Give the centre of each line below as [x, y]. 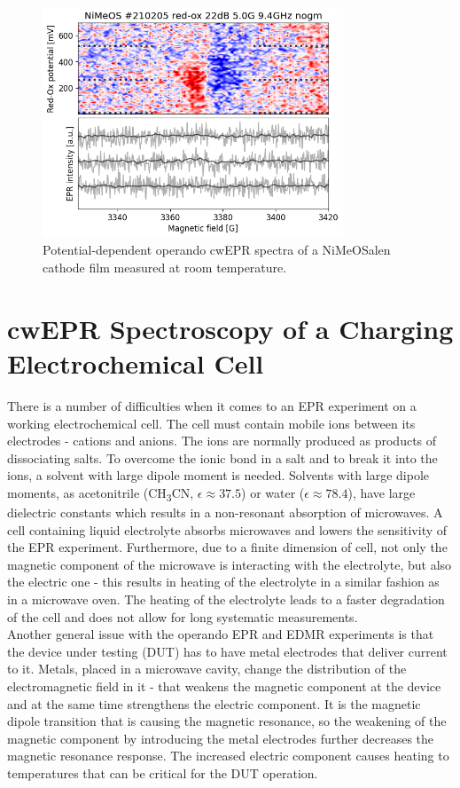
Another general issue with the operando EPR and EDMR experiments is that [221, 634]
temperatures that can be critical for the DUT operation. [163, 772]
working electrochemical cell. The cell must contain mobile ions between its [211, 423]
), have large [382, 492]
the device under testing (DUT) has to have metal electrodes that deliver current [227, 651]
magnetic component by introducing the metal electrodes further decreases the [221, 738]
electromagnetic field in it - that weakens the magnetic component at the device [224, 686]
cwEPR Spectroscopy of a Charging [230, 328]
